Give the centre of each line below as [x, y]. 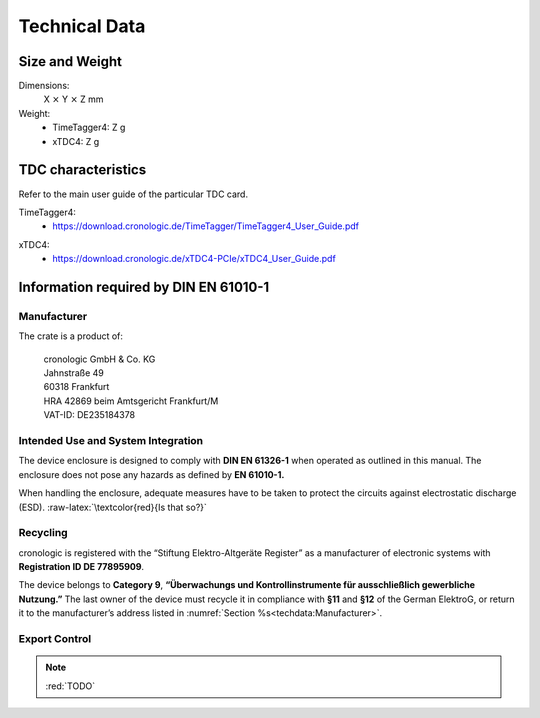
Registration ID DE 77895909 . [81, 567]
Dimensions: [44, 86]
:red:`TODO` [70, 686]
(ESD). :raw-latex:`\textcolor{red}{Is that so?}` [112, 507]
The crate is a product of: [71, 336]
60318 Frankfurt [76, 387]
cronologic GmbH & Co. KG [99, 359]
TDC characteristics [82, 170]
